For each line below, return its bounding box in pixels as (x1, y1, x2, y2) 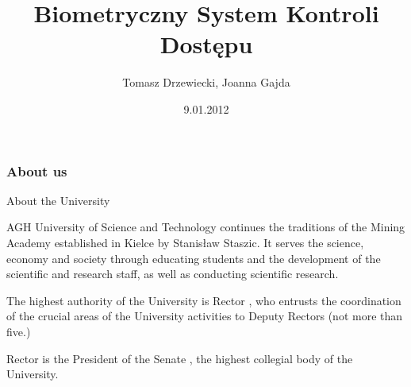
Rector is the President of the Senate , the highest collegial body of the (6, 350, 353, 366)
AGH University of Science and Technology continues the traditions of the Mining (6, 219, 405, 235)
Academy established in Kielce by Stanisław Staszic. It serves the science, (6, 234, 364, 250)
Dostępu (159, 28, 253, 60)
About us (6, 161, 67, 180)
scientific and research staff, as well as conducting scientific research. (6, 265, 339, 282)
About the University (6, 192, 110, 208)
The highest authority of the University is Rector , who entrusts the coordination (6, 292, 401, 308)
